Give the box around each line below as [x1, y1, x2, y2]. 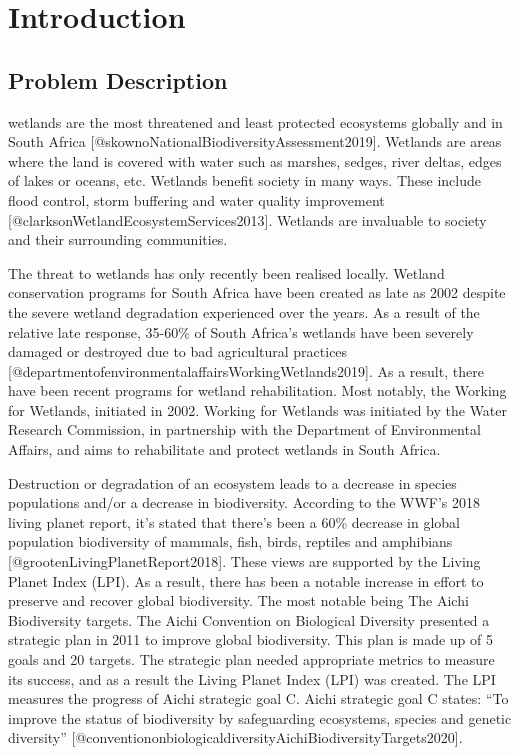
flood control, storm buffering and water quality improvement [8, 189, 385, 210]
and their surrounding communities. [8, 229, 228, 250]
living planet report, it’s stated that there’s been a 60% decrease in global [8, 511, 460, 532]
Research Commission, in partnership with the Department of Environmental [8, 419, 481, 440]
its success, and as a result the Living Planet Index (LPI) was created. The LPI [8, 668, 496, 689]
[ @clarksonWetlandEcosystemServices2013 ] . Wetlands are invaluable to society [8, 209, 487, 230]
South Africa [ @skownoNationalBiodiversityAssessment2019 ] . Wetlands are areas [8, 131, 502, 152]
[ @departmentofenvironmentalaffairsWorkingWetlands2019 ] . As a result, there [8, 360, 484, 381]
